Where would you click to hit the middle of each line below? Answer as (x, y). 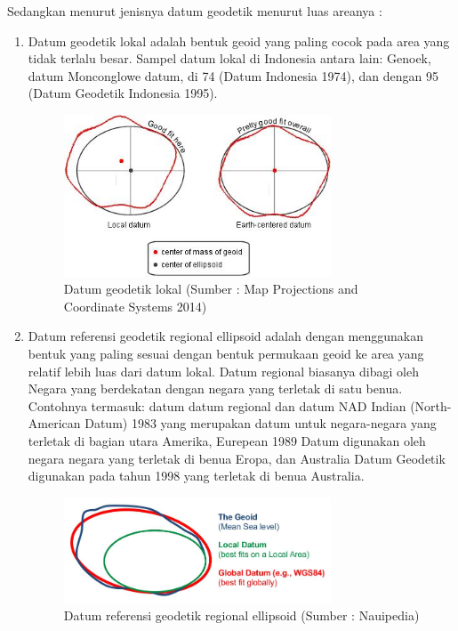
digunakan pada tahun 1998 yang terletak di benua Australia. (196, 476)
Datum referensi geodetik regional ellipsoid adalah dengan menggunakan (226, 336)
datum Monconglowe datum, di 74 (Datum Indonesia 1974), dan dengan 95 (233, 75)
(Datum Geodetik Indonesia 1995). (123, 93)
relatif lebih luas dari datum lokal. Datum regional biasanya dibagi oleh (223, 371)
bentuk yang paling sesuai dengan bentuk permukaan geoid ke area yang (226, 353)
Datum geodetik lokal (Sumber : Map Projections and (211, 289)
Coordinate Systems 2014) (135, 306)
